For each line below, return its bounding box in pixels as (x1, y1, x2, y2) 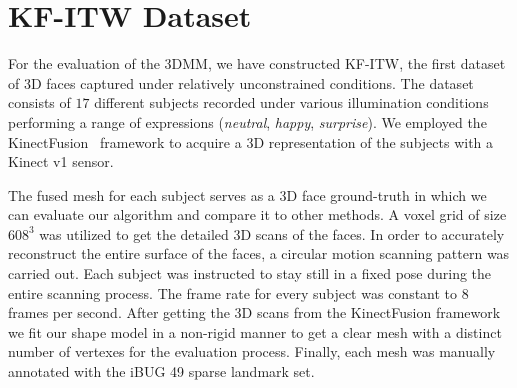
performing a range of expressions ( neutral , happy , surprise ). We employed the (8, 111, 487, 132)
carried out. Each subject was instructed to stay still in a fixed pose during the (8, 263, 492, 284)
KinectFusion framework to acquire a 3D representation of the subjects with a (8, 131, 494, 152)
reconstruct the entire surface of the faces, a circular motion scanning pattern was (8, 243, 510, 264)
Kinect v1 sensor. (8, 151, 114, 172)
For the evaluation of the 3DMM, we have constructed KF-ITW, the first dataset (8, 53, 506, 74)
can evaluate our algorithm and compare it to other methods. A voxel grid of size (8, 204, 507, 225)
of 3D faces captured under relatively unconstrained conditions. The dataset (8, 72, 474, 93)
